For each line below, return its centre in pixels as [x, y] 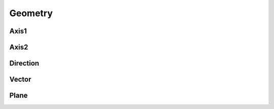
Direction [24, 63]
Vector [20, 79]
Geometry [31, 13]
